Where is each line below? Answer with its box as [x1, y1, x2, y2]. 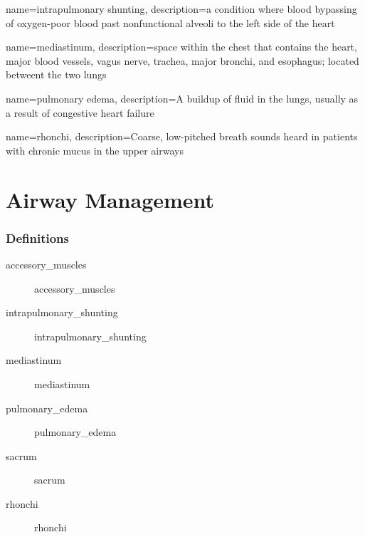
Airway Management [6, 184, 215, 214]
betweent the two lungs [6, 67, 107, 82]
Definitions [6, 229, 69, 246]
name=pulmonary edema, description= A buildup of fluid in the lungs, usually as [6, 90, 359, 105]
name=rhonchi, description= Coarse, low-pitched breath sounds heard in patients [6, 129, 358, 144]
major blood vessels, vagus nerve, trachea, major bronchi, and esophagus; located [6, 53, 359, 68]
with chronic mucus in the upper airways [6, 142, 184, 157]
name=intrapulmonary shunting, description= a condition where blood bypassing [6, 1, 357, 16]
